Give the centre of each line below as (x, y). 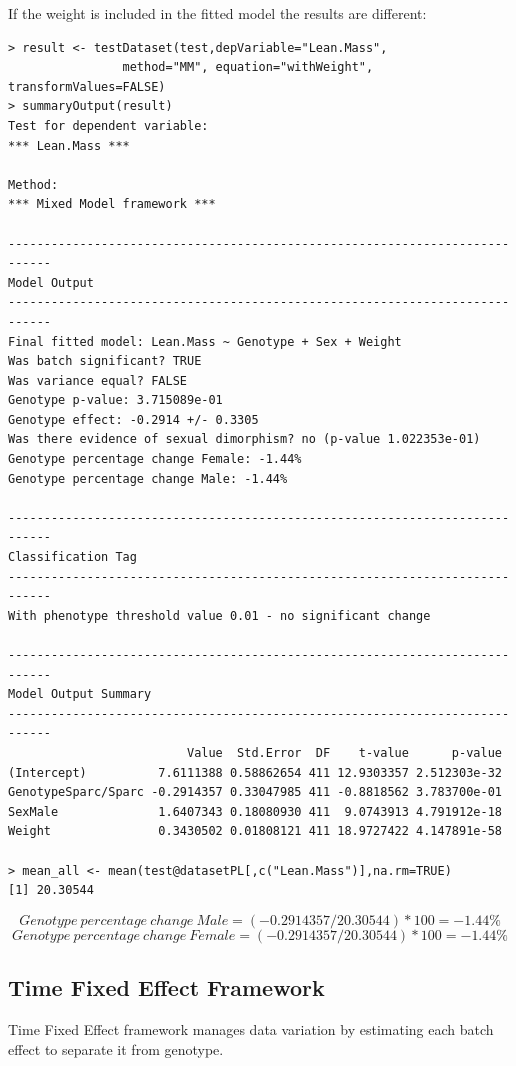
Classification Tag (72, 557)
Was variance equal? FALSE (97, 380)
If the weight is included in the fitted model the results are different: (217, 13)
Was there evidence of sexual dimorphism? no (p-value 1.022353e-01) (244, 439)
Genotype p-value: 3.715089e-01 (115, 400)
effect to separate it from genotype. (116, 1048)
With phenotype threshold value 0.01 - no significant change (219, 615)
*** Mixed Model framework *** (112, 204)
